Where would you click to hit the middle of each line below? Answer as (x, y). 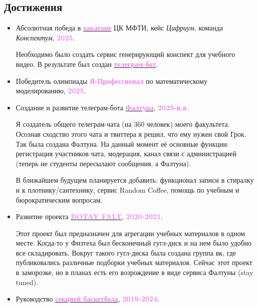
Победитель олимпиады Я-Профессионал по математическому (111, 81)
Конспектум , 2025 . (45, 37)
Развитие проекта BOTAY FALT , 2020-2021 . (89, 216)
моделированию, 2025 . (51, 91)
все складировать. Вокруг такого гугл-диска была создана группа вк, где (126, 252)
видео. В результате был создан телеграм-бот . (87, 64)
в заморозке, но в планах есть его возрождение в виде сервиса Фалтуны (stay (134, 272)
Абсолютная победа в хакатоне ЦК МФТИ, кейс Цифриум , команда (119, 28)
